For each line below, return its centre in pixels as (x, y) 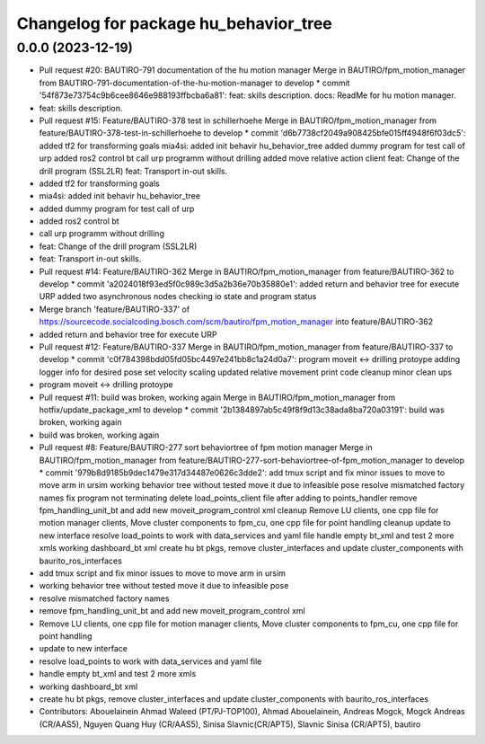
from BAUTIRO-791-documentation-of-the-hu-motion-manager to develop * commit (194, 83)
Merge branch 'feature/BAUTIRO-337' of (115, 309)
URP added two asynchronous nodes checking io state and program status (178, 297)
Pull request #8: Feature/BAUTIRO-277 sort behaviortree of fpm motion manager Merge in (206, 447)
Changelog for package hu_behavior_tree (174, 23)
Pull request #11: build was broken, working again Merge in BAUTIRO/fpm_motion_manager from (217, 397)
